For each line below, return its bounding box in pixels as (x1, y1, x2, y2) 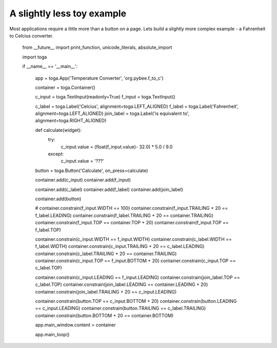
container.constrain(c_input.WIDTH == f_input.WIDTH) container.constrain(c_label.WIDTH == (35, 236, 232, 242)
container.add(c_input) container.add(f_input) (35, 177, 131, 183)
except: (48, 151, 64, 157)
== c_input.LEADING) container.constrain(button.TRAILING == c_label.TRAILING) (35, 305, 206, 312)
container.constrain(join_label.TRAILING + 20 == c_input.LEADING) (35, 288, 177, 295)
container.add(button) (35, 196, 82, 202)
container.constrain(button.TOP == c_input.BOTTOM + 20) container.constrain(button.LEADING (35, 298, 237, 304)
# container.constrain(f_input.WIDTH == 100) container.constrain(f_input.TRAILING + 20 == (35, 205, 228, 211)
